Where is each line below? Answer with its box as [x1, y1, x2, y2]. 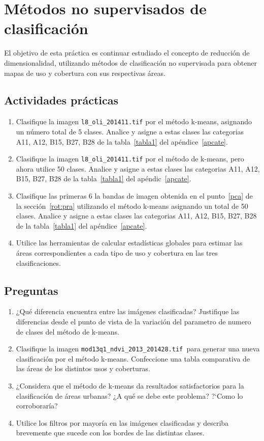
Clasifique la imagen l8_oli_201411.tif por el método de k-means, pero [16, 153, 244, 164]
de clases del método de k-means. [16, 326, 119, 337]
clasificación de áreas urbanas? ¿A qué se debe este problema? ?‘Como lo [16, 390, 243, 401]
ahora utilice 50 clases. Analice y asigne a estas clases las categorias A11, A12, [16, 163, 260, 174]
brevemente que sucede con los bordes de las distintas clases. [16, 427, 205, 438]
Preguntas [4, 282, 58, 298]
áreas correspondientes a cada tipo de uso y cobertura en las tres [16, 247, 218, 258]
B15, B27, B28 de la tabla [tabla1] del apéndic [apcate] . [16, 173, 191, 184]
